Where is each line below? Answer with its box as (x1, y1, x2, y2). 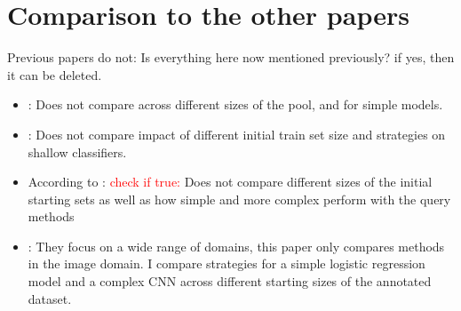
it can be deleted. (7, 65, 102, 84)
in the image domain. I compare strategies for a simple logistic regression (28, 254, 425, 273)
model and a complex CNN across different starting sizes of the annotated (28, 272, 432, 291)
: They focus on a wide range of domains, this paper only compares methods (28, 236, 445, 255)
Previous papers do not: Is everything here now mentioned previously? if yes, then (7, 48, 455, 67)
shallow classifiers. (28, 142, 127, 161)
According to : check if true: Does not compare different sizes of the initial (28, 172, 433, 191)
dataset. (28, 289, 72, 307)
